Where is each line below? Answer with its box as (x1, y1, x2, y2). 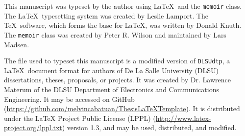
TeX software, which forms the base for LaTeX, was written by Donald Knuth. (4, 20, 242, 30)
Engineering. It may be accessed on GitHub (4, 94, 135, 104)
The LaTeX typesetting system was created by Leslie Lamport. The (4, 10, 209, 20)
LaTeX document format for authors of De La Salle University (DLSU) (4, 65, 219, 75)
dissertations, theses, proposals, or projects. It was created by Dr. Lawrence (4, 75, 231, 85)
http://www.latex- (155, 113, 211, 123)
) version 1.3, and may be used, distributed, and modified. (62, 122, 237, 133)
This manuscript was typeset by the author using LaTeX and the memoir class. (4, 1, 242, 11)
